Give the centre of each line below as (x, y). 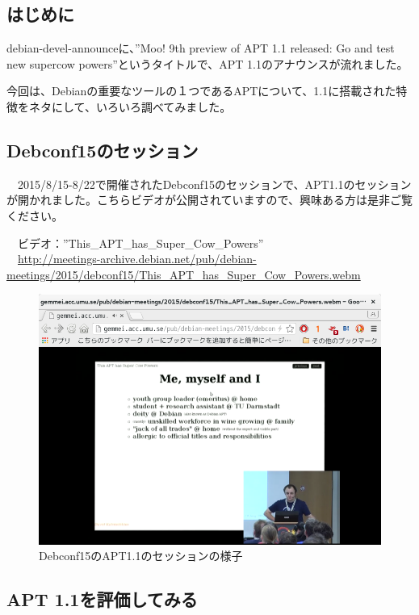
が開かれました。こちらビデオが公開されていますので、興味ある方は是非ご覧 (210, 200)
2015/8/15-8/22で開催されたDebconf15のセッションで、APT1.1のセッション (214, 184)
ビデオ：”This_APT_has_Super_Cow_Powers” (140, 243)
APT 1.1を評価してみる (102, 599)
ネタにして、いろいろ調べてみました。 (130, 106)
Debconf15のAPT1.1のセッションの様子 (141, 556)
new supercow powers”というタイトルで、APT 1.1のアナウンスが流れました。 (207, 63)
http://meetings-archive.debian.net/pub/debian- (137, 259)
